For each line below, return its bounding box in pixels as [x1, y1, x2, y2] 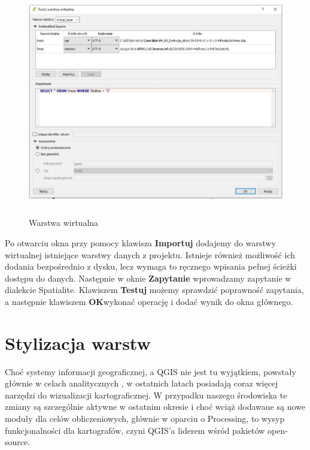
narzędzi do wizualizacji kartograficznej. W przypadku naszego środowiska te [5, 388, 287, 401]
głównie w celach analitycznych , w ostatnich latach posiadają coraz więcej [5, 377, 278, 389]
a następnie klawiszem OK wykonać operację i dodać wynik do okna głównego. [5, 295, 293, 307]
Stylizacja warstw [5, 330, 151, 355]
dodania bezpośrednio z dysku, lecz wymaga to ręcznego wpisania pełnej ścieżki [5, 260, 297, 273]
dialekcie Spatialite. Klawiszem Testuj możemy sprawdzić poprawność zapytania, [5, 283, 304, 296]
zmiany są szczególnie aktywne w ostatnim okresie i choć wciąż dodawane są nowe [5, 400, 305, 413]
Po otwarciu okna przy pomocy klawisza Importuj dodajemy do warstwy [5, 237, 276, 249]
